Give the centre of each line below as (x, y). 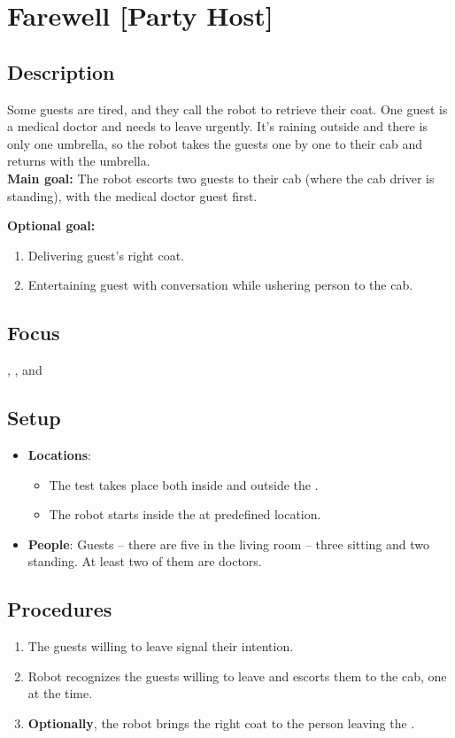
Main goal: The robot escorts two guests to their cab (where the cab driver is (221, 178)
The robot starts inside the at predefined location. (185, 514)
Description (61, 71)
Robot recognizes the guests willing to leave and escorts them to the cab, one (237, 676)
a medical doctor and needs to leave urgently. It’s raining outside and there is (217, 126)
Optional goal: (51, 225)
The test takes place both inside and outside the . (184, 484)
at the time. (60, 693)
